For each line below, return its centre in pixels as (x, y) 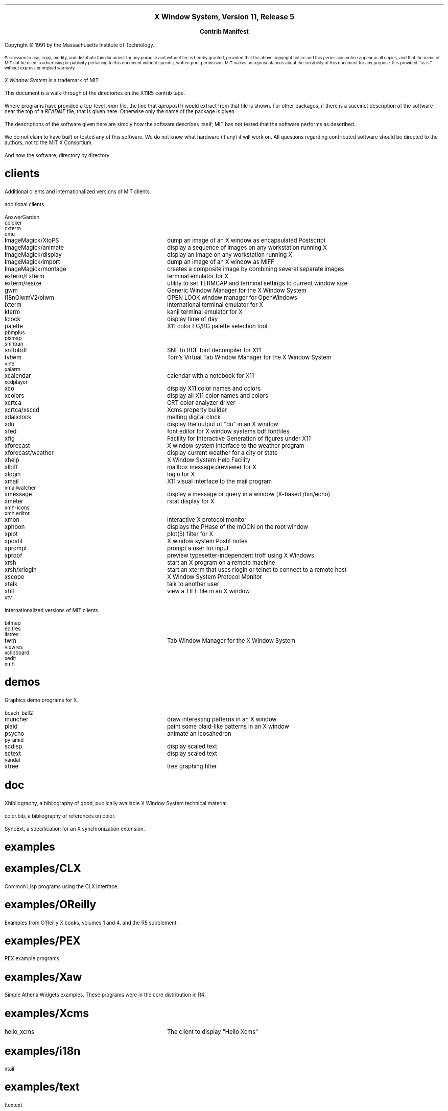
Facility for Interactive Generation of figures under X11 (239, 438)
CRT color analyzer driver (201, 403)
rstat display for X (191, 501)
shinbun (14, 344)
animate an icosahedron (199, 733)
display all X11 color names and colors (218, 395)
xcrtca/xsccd (22, 410)
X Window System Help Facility (209, 460)
